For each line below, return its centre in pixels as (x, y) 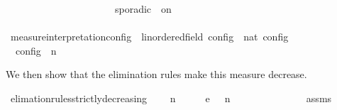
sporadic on (143, 9)
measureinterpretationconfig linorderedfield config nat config (149, 37)
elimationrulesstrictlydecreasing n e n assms (171, 98)
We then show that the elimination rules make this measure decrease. (156, 74)
